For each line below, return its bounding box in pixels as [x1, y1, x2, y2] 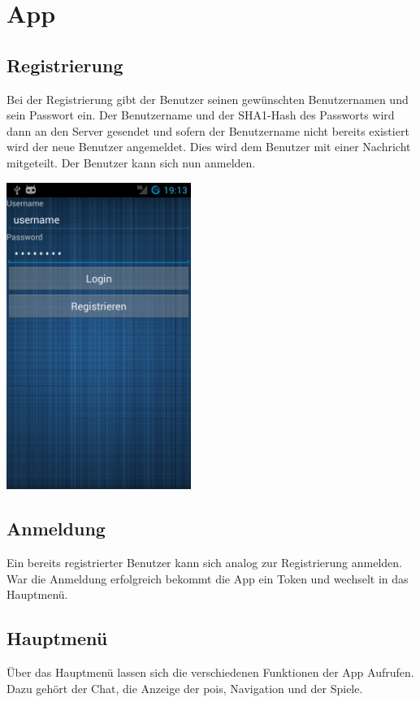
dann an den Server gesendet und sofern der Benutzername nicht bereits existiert [6, 122, 409, 139]
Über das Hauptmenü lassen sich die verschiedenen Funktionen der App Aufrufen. [6, 664, 414, 681]
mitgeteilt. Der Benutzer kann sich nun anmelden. [6, 154, 256, 171]
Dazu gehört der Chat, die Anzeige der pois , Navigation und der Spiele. [6, 679, 363, 696]
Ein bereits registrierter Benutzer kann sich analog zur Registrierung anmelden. [6, 554, 402, 571]
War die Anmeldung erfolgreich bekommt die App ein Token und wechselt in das [6, 570, 409, 587]
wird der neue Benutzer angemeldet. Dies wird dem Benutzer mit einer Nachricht [6, 138, 411, 155]
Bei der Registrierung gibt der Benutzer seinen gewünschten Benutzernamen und [6, 90, 409, 107]
